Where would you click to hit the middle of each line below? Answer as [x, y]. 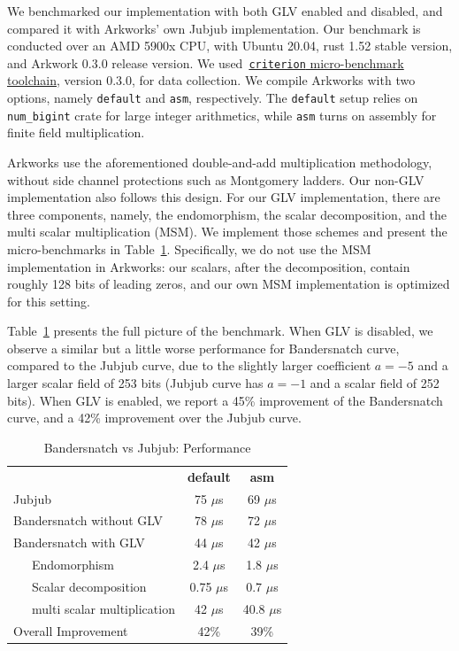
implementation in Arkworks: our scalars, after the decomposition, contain [209, 266]
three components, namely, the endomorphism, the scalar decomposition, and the [227, 214]
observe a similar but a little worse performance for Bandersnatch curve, [203, 348]
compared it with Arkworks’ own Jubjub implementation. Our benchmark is [214, 28]
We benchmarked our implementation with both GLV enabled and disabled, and [225, 11]
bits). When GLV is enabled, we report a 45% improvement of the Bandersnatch [225, 400]
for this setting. [49, 301]
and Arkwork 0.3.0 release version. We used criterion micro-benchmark [206, 62]
